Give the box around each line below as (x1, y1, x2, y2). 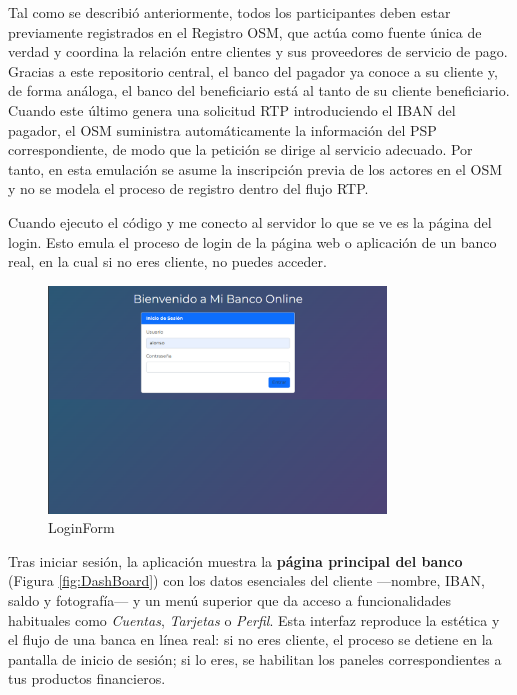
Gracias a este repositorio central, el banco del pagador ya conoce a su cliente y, (8, 60, 498, 81)
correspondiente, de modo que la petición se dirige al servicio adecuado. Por (8, 139, 473, 160)
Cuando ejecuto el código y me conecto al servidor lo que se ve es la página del (8, 211, 492, 232)
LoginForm (48, 517, 115, 538)
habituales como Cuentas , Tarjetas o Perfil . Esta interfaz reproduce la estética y (8, 609, 500, 630)
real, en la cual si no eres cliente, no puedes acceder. (8, 251, 327, 272)
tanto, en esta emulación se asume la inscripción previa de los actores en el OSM (8, 158, 503, 179)
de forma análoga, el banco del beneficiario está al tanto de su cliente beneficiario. (8, 80, 510, 101)
